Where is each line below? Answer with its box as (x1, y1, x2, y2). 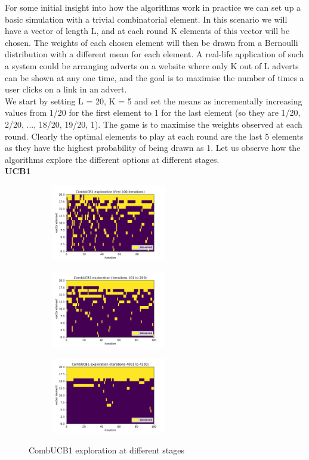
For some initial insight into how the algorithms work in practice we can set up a (5, 1, 301, 13)
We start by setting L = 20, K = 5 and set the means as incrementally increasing (5, 94, 302, 107)
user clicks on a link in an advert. (5, 83, 127, 95)
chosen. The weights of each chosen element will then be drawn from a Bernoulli (5, 36, 298, 48)
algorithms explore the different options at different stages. (5, 153, 220, 165)
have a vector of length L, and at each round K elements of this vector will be (5, 24, 290, 37)
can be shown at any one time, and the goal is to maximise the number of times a (5, 71, 304, 84)
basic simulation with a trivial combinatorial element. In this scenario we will (5, 13, 288, 25)
